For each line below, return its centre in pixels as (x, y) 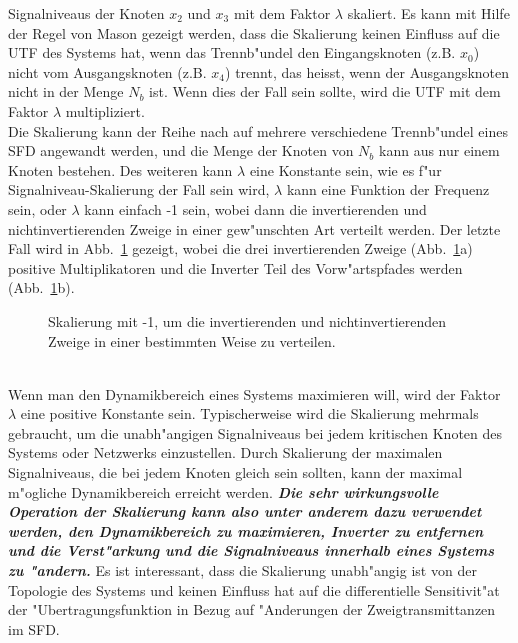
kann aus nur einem (439, 150)
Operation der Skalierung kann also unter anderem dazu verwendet (245, 511)
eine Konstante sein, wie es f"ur (345, 169)
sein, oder (37, 208)
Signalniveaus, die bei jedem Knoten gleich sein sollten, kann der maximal (235, 472)
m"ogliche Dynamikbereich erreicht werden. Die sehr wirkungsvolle (223, 491)
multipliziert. (105, 110)
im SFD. (34, 628)
